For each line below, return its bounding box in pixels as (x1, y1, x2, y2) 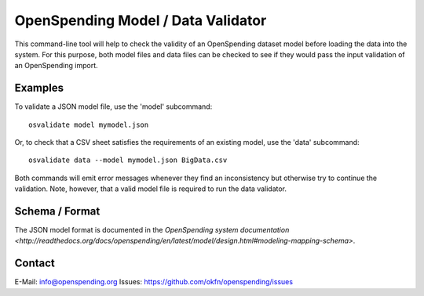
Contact (14, 257, 55, 270)
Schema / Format (14, 204, 101, 218)
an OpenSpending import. (14, 61, 98, 70)
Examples (14, 81, 64, 95)
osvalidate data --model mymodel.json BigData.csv (28, 156, 228, 164)
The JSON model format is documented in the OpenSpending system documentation (14, 226, 290, 235)
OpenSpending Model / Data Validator (14, 12, 267, 29)
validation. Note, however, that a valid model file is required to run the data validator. (14, 184, 287, 193)
